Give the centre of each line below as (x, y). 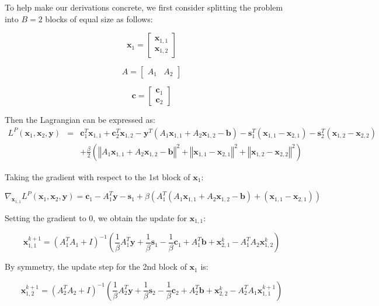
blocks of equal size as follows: (99, 18)
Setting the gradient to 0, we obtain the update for (96, 217)
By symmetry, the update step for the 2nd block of (96, 267)
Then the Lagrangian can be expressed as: (80, 120)
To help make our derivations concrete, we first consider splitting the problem (144, 7)
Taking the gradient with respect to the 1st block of (98, 176)
